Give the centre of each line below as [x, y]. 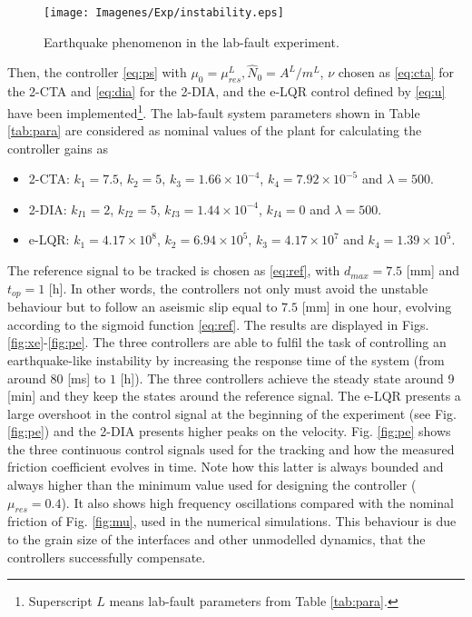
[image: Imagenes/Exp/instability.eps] [164, 13]
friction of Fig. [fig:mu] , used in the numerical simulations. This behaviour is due [232, 521]
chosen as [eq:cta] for [396, 72]
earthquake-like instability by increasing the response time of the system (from [226, 359]
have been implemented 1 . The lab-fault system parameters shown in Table [214, 111]
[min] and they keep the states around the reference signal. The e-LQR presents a [234, 396]
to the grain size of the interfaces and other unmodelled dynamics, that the [216, 539]
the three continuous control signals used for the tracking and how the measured [231, 448]
